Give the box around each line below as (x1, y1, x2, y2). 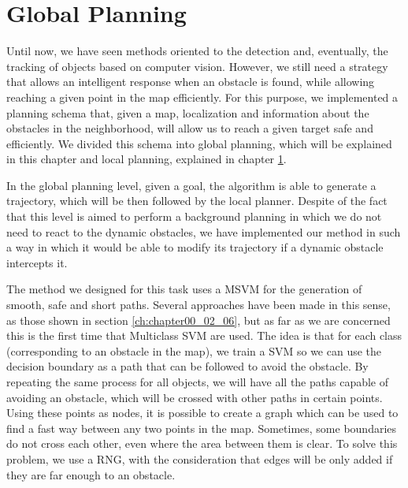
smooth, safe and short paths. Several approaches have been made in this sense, (6, 296, 391, 313)
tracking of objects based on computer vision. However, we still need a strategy (6, 58, 388, 74)
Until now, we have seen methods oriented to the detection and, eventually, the (6, 43, 388, 59)
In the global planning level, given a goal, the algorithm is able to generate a (6, 177, 376, 193)
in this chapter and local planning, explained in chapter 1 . (6, 151, 287, 167)
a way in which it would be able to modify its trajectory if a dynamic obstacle (6, 239, 384, 255)
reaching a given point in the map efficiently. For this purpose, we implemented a (6, 88, 399, 105)
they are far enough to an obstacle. (6, 466, 176, 482)
